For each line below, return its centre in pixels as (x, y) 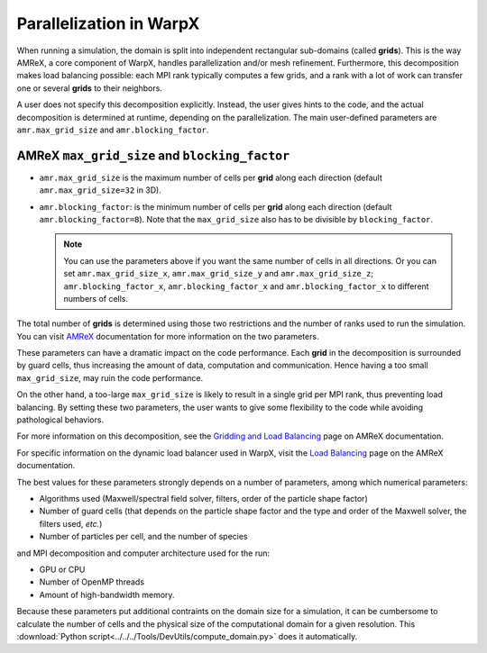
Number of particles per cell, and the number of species (143, 537)
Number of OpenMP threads (92, 582)
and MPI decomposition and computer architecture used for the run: (143, 553)
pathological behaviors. (60, 420)
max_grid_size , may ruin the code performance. (110, 377)
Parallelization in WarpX (108, 23)
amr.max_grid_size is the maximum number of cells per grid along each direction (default (211, 177)
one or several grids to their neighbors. (89, 88)
